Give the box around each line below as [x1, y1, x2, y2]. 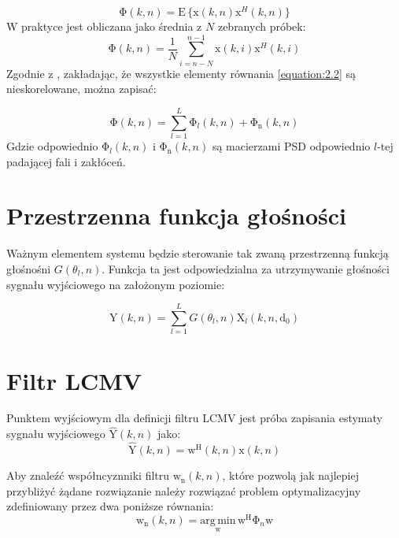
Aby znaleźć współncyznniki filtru [6, 467, 170, 484]
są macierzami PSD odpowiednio [212, 138, 371, 154]
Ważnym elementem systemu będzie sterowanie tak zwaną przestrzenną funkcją [6, 245, 389, 262]
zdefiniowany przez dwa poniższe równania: [6, 498, 214, 514]
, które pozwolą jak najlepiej [222, 467, 359, 484]
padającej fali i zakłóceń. [6, 153, 126, 169]
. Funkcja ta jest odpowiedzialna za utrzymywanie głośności [102, 261, 390, 277]
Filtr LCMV [6, 364, 142, 396]
